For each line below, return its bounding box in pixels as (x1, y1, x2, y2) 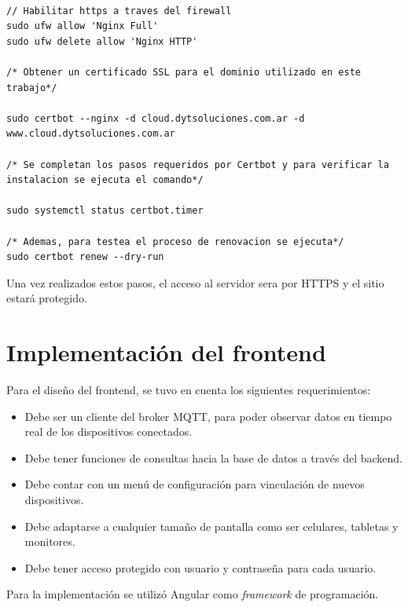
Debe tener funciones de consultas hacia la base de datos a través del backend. (24, 449, 402, 466)
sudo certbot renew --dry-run (6, 251, 164, 263)
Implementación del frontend (6, 336, 326, 368)
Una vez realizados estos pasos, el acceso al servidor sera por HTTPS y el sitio (6, 274, 384, 291)
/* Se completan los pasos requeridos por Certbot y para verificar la (6, 159, 389, 170)
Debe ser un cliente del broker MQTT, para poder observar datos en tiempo (24, 408, 392, 424)
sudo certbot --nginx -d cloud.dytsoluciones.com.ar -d (6, 112, 305, 124)
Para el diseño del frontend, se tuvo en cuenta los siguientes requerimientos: (6, 382, 371, 397)
